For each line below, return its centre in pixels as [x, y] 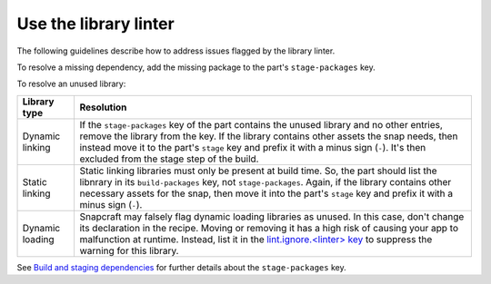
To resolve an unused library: [71, 84]
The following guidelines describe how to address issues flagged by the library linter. [176, 51]
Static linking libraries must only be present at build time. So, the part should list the [258, 171]
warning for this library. [129, 250]
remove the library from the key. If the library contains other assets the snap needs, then [269, 136]
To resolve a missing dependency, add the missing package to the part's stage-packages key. [196, 67]
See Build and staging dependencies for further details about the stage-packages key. [181, 267]
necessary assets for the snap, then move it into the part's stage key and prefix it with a [266, 193]
